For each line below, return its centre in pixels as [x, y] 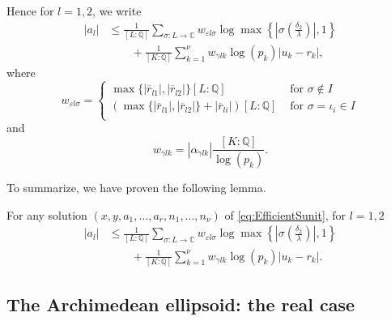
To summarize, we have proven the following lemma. [136, 187]
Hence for [30, 11]
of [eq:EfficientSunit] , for [285, 214]
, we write [117, 11]
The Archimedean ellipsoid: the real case [181, 304]
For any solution [47, 214]
